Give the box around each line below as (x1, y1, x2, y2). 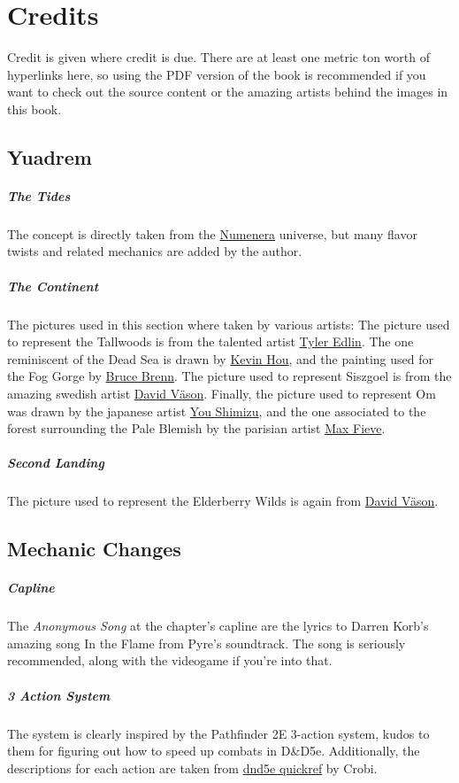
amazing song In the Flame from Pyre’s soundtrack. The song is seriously (7, 633, 406, 652)
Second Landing (7, 454, 104, 472)
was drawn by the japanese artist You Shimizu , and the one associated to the (7, 401, 426, 420)
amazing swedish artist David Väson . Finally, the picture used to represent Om (7, 384, 436, 402)
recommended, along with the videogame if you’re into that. (7, 651, 333, 670)
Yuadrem (7, 143, 92, 170)
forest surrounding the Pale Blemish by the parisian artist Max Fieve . (7, 419, 386, 438)
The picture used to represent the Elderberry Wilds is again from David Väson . (7, 492, 439, 510)
